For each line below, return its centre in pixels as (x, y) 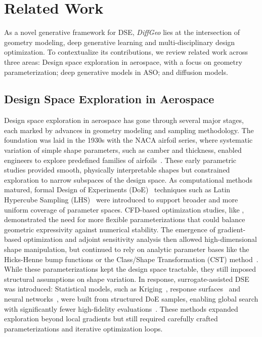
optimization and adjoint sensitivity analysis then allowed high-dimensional (140, 239)
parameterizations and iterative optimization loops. (83, 328)
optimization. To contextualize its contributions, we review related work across (126, 52)
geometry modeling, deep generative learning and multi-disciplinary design (120, 42)
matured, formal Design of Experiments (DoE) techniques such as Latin (117, 189)
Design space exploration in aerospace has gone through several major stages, (124, 120)
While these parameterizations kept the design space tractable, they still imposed (130, 269)
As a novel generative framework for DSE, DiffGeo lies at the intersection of (122, 32)
